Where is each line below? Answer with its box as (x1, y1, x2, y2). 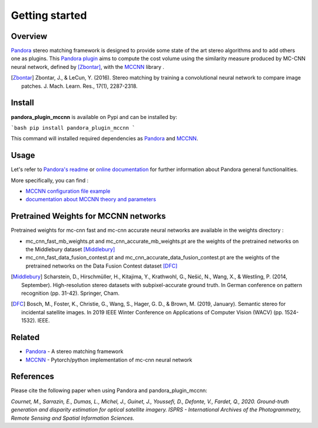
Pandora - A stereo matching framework (25, 348, 124, 355)
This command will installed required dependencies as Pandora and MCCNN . (11, 135, 198, 142)
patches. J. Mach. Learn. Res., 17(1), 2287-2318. (21, 83, 138, 90)
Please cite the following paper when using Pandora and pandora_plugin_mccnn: (11, 387, 207, 394)
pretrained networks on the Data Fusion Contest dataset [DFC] (25, 262, 178, 269)
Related (11, 332, 40, 343)
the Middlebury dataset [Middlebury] (25, 246, 115, 253)
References (11, 371, 54, 381)
